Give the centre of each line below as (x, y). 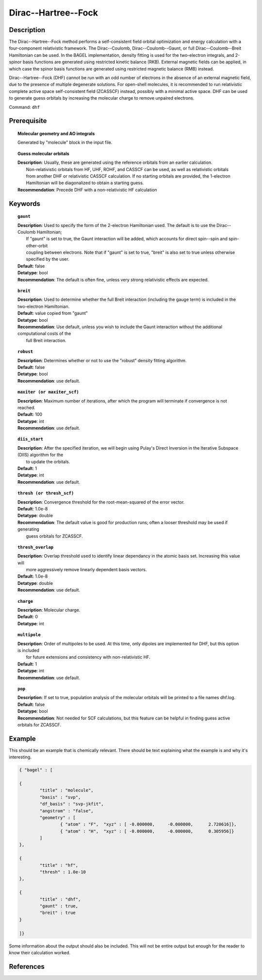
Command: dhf (25, 107)
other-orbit (37, 245)
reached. (27, 407)
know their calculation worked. (40, 952)
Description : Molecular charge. (49, 610)
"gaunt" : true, (59, 906)
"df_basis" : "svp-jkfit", (72, 804)
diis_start (31, 439)
